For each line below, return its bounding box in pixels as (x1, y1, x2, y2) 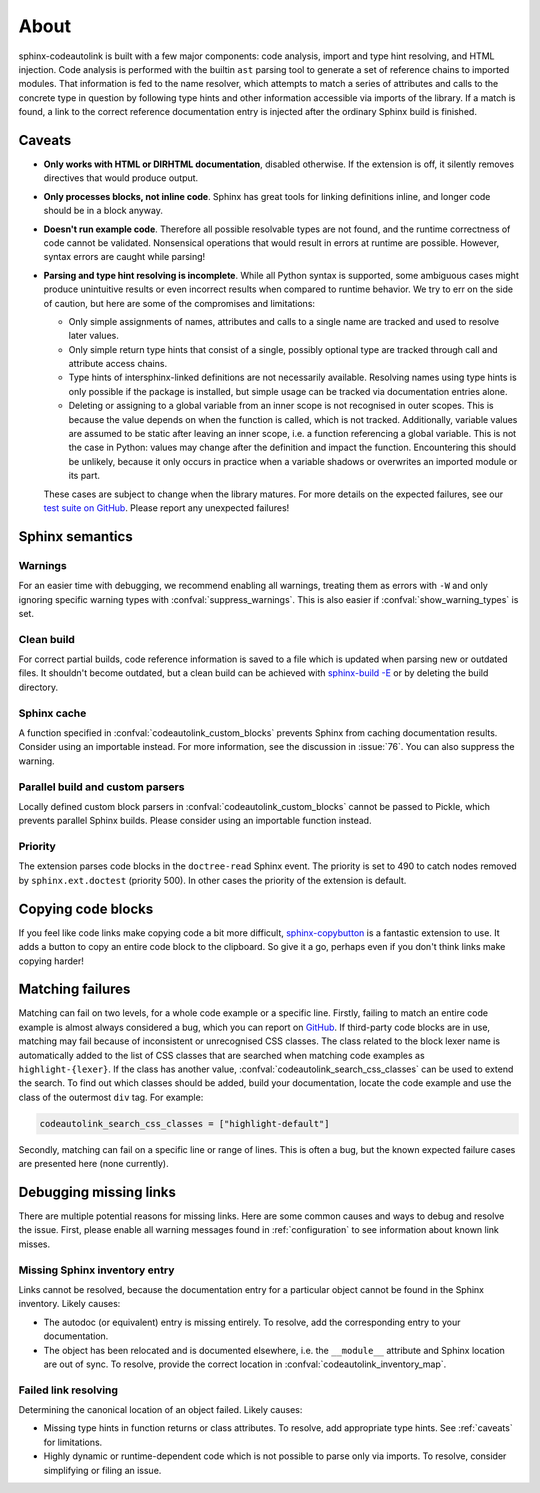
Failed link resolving (18, 1383, 119, 1397)
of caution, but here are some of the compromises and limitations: (43, 297, 315, 309)
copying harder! (18, 955, 84, 967)
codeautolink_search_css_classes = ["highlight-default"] (39, 1118, 330, 1129)
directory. (18, 681, 59, 693)
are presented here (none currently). (18, 1158, 169, 1170)
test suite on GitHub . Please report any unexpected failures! (43, 502, 290, 514)
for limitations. (43, 1436, 103, 1448)
